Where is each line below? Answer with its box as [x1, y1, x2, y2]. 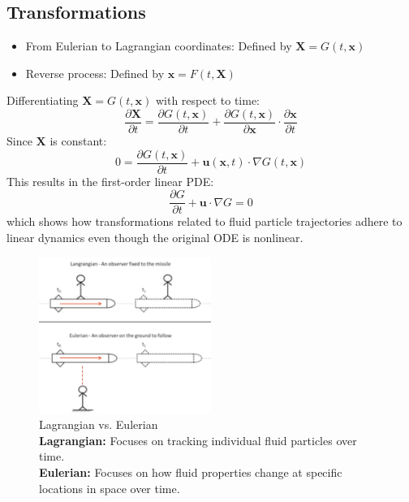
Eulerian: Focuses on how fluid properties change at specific [39, 463, 342, 480]
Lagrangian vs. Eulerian [39, 416, 158, 433]
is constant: [50, 132, 107, 149]
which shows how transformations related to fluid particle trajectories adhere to [6, 213, 403, 230]
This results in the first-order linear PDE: [6, 172, 214, 189]
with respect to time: [155, 92, 260, 109]
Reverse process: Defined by [25, 64, 165, 81]
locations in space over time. [39, 479, 180, 496]
